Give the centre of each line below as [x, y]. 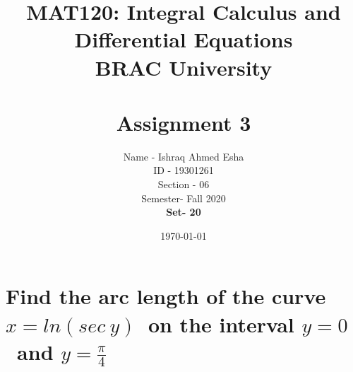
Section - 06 [184, 184]
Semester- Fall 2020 [184, 198]
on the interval [221, 324]
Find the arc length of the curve [166, 296]
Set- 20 [184, 212]
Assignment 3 [184, 122]
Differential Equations [184, 39]
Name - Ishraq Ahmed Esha [184, 156]
